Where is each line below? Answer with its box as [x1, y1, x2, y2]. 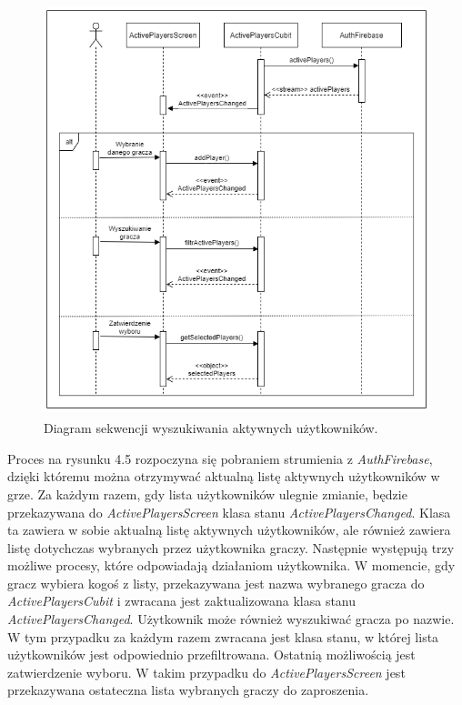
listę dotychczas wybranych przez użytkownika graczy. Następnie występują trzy [7, 538, 455, 557]
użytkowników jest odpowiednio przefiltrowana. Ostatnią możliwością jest [7, 645, 416, 664]
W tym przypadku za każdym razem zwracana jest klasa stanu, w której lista [7, 627, 439, 646]
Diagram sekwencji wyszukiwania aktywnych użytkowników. [44, 418, 378, 438]
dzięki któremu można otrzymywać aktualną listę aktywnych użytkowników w [7, 467, 440, 486]
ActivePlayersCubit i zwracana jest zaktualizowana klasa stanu [7, 591, 357, 610]
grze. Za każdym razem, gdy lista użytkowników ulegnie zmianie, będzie [7, 484, 407, 503]
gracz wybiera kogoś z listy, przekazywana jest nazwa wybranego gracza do [7, 573, 425, 592]
